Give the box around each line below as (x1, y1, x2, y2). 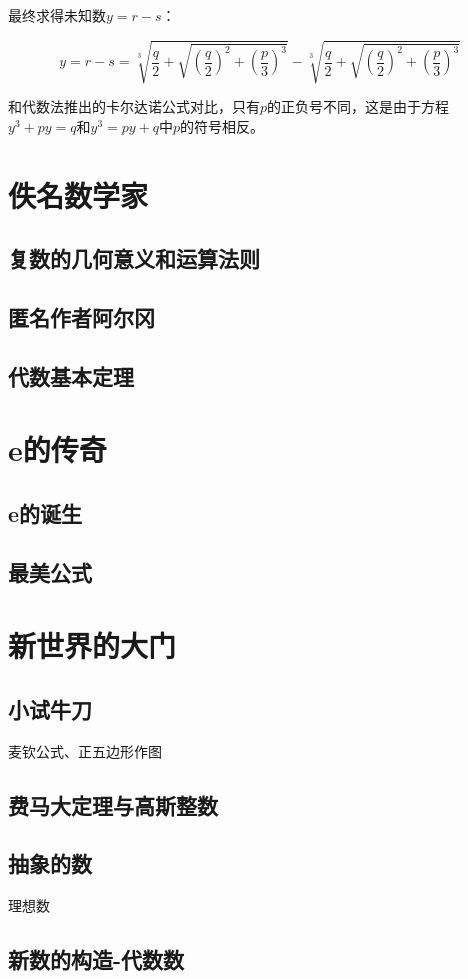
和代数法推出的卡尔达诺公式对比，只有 (8, 96, 260, 117)
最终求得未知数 (8, 5, 106, 25)
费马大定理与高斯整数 (8, 789, 218, 820)
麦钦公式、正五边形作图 (8, 740, 162, 761)
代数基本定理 (8, 360, 134, 391)
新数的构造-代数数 (8, 944, 185, 975)
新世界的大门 (8, 625, 177, 666)
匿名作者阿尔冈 (8, 301, 155, 332)
